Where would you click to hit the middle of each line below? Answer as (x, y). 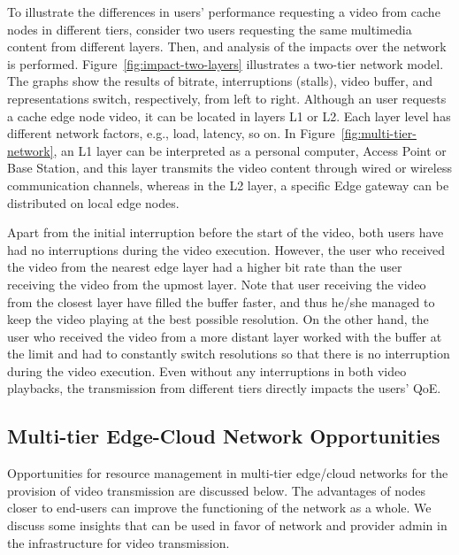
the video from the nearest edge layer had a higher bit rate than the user (205, 267)
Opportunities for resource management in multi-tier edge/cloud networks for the (228, 473)
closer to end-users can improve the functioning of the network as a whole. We (219, 508)
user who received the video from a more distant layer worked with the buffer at (225, 336)
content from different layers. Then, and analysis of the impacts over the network (227, 46)
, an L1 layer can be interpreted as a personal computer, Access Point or (250, 150)
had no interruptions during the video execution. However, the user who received (226, 249)
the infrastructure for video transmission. (119, 542)
